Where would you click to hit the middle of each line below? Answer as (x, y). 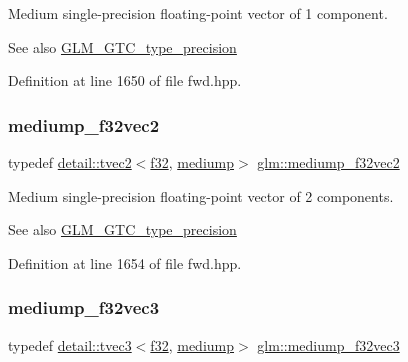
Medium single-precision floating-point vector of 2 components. (201, 195)
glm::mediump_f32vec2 (328, 162)
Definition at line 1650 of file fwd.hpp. (125, 80)
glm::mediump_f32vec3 (328, 344)
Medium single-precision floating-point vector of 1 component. (198, 13)
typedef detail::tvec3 (70, 344)
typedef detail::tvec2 (70, 162)
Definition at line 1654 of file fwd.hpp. (125, 262)
